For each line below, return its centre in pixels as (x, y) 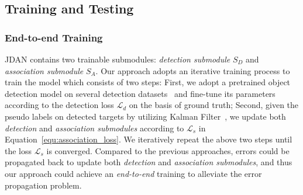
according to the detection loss (59, 105)
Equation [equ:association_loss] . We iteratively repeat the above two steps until (149, 139)
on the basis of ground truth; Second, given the (214, 105)
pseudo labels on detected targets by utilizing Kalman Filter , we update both (145, 116)
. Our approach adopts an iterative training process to (193, 70)
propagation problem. (43, 185)
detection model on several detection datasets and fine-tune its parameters (140, 93)
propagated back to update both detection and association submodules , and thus (149, 162)
